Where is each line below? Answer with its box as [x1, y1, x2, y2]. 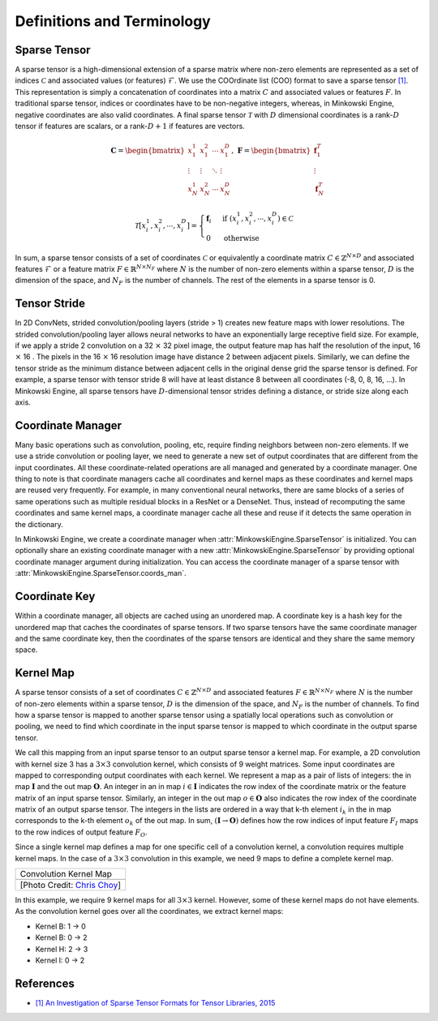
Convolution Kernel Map [19, 869, 113, 880]
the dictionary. [15, 519, 64, 529]
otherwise [223, 234, 260, 242]
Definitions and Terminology [15, 12, 211, 30]
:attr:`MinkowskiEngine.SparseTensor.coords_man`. [15, 568, 187, 578]
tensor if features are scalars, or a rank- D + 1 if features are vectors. [15, 122, 245, 131]
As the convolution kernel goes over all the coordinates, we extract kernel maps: [15, 907, 284, 916]
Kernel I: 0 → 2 [35, 955, 85, 965]
